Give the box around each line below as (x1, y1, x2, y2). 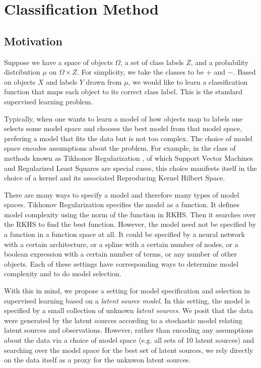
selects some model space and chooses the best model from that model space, (4, 123, 242, 134)
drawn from (86, 76, 122, 87)
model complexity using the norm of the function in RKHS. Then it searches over (4, 209, 256, 219)
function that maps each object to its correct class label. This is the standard (4, 86, 243, 97)
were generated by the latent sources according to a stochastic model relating (4, 315, 242, 325)
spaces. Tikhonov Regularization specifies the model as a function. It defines (4, 199, 239, 210)
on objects (4, 76, 36, 87)
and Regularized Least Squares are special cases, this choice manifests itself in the (4, 162, 257, 173)
